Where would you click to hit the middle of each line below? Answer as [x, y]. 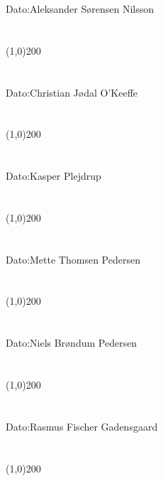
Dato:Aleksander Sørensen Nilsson [80, 9]
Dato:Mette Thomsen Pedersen [73, 259]
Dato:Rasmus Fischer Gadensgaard [82, 426]
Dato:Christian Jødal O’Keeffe [72, 92]
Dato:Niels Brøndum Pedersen [72, 343]
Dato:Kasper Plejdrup [54, 176]
